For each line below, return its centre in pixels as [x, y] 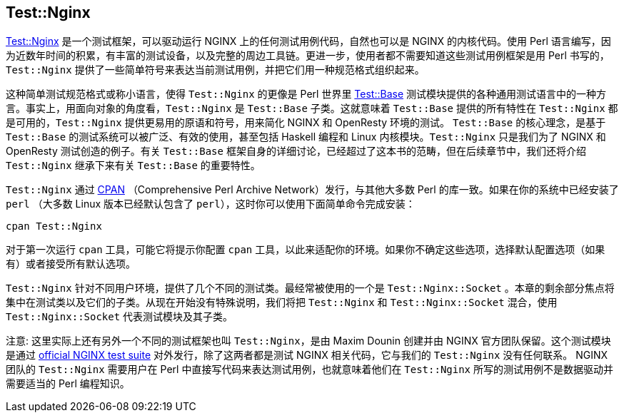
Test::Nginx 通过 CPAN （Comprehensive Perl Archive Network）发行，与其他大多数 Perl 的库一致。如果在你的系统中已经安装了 [312, 190]
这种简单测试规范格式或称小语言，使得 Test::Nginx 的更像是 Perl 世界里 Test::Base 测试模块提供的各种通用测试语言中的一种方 [306, 94]
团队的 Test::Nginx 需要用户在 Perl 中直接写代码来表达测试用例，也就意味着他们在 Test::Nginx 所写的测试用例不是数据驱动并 [310, 369]
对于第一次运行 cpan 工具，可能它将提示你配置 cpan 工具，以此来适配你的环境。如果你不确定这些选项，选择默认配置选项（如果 [306, 250]
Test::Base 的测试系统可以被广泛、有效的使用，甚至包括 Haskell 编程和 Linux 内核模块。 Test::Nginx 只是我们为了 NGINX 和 [306, 137]
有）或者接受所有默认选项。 [71, 264]
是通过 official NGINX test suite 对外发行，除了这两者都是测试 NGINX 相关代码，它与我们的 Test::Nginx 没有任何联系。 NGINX [307, 355]
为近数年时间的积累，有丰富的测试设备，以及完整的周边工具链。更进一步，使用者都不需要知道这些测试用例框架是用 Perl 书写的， [308, 56]
